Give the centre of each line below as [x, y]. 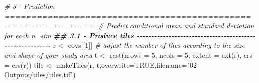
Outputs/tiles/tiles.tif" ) [40, 74]
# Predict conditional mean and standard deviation [176, 26]
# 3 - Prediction [30, 6]
